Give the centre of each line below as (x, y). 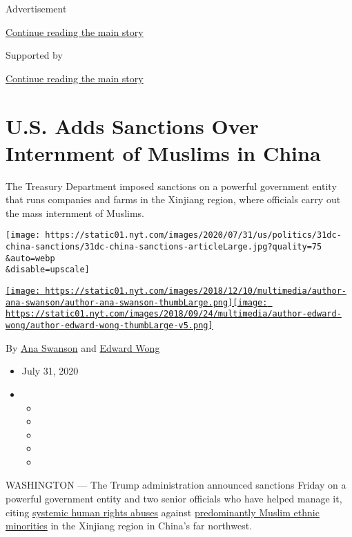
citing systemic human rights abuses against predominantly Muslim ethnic (163, 512)
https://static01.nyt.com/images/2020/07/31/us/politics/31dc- (193, 235)
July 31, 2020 (50, 371)
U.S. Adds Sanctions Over (132, 125)
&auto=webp (30, 258)
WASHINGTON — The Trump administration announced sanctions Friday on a (176, 485)
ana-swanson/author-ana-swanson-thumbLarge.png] (119, 302)
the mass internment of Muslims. (75, 213)
